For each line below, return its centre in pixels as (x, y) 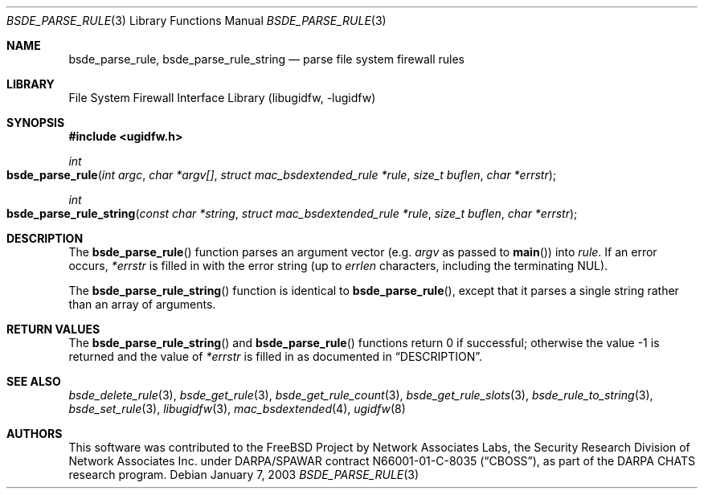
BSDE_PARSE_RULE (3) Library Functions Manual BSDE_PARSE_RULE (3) (196, 20)
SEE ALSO (34, 381)
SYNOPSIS (36, 123)
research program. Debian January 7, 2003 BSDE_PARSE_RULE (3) (244, 475)
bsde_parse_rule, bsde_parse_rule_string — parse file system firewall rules (266, 59)
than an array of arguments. (142, 304)
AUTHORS (35, 434)
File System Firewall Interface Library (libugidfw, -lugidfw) (222, 98)
